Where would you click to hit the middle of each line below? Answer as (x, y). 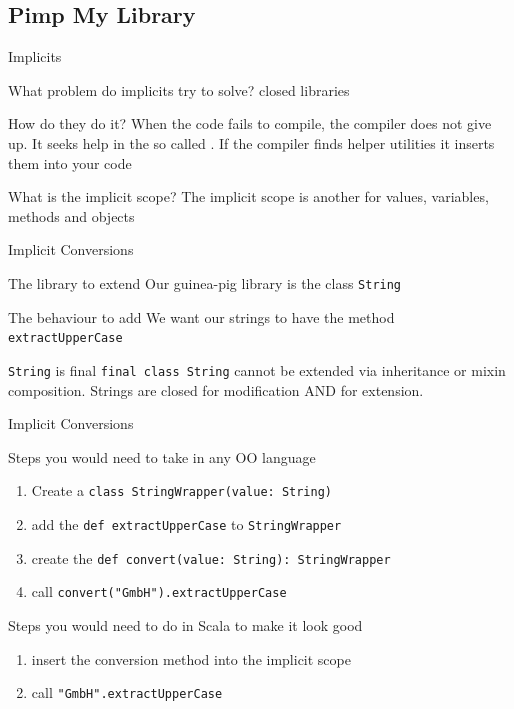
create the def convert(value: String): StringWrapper (211, 557)
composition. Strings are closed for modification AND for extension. (216, 389)
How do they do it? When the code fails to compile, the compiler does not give (250, 123)
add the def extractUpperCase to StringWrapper (186, 523)
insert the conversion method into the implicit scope (191, 658)
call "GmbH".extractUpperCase (127, 692)
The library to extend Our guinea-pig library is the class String (205, 282)
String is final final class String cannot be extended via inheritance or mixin (257, 369)
